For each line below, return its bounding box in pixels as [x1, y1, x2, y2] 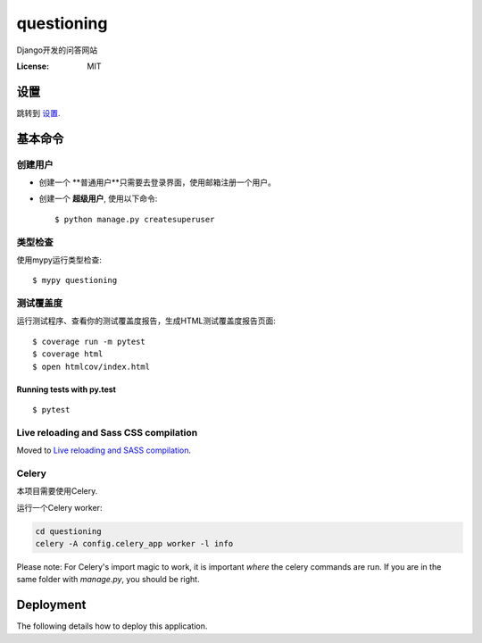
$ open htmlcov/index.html [32, 362, 151, 372]
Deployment [16, 597, 87, 613]
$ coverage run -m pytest [32, 336, 146, 347]
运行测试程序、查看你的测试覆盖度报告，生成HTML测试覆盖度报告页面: [16, 315, 277, 326]
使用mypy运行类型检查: [16, 255, 103, 265]
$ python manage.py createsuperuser [54, 214, 215, 224]
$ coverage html [32, 349, 104, 359]
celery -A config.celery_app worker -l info [35, 539, 234, 549]
